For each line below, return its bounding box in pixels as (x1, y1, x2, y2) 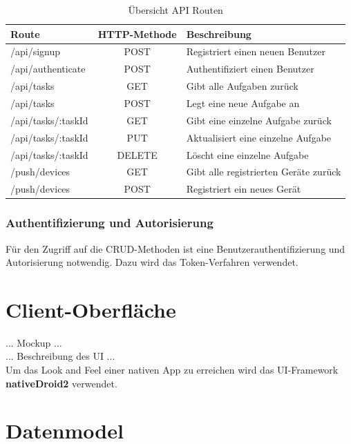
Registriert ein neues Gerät (186, 182, 301, 196)
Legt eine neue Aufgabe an (186, 95, 300, 110)
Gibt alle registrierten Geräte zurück (186, 164, 341, 179)
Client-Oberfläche (6, 295, 176, 323)
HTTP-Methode (97, 26, 177, 41)
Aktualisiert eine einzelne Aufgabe (186, 130, 332, 144)
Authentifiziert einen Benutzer (186, 61, 314, 76)
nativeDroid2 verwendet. (6, 376, 117, 390)
